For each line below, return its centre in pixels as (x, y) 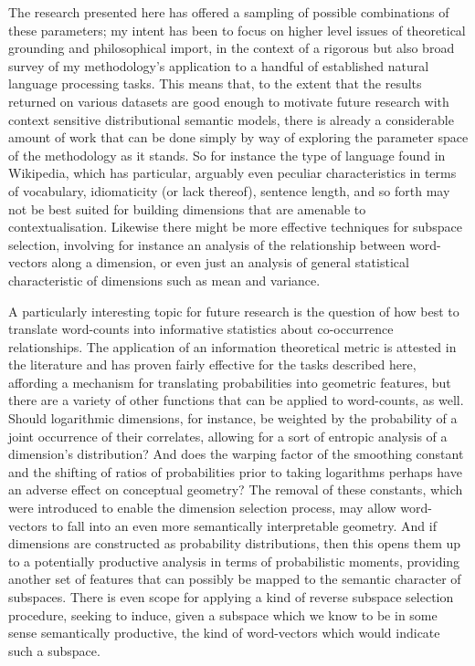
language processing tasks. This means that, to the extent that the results (215, 83)
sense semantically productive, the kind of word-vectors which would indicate (224, 633)
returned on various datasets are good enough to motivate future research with (229, 101)
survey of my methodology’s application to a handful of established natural (219, 65)
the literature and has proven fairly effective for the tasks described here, (212, 364)
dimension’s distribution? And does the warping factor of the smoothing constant (236, 454)
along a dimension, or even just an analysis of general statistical (230, 262)
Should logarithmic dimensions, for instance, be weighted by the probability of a (233, 418)
